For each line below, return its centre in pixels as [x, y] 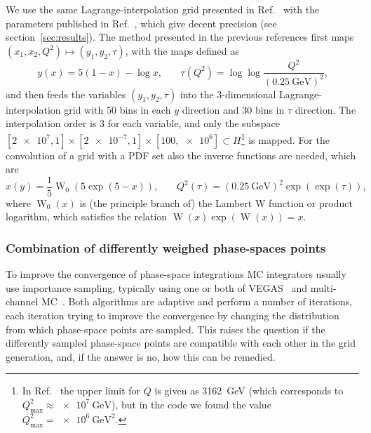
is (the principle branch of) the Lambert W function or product [216, 202]
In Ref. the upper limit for [81, 391]
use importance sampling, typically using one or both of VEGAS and [156, 287]
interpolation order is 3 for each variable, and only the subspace [143, 123]
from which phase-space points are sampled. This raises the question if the [166, 329]
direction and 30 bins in [233, 109]
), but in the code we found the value [191, 404]
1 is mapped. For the [285, 138]
